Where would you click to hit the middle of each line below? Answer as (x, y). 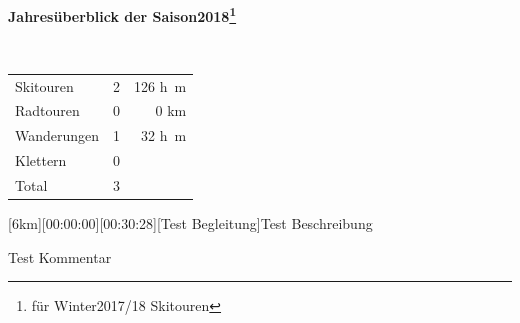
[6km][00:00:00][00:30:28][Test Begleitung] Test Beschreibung (190, 223)
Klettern (41, 160)
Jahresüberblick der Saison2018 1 (122, 14)
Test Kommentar (60, 256)
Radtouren (47, 110)
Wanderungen (57, 135)
